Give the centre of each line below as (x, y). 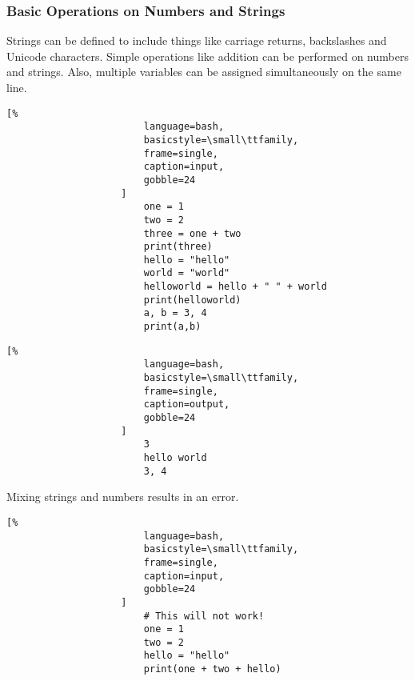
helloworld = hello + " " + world (235, 287)
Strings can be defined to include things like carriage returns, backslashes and (197, 40)
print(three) (178, 247)
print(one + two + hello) (212, 669)
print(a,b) (172, 327)
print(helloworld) (192, 300)
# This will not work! (204, 616)
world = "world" (187, 273)
